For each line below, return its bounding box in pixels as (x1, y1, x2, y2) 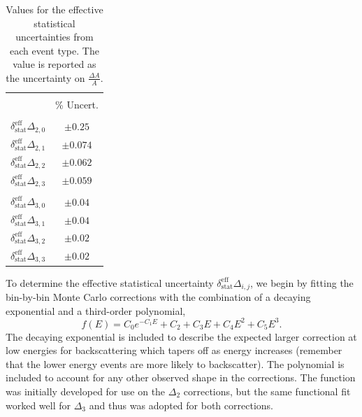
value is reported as (13, 57, 96, 71)
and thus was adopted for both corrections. (89, 397, 273, 412)
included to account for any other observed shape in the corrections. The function (6, 370, 356, 385)
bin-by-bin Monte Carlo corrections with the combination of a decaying (6, 289, 311, 304)
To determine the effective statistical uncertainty (6, 275, 214, 290)
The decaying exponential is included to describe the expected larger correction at (6, 329, 357, 344)
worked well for (6, 397, 71, 412)
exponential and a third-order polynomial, (6, 303, 186, 318)
